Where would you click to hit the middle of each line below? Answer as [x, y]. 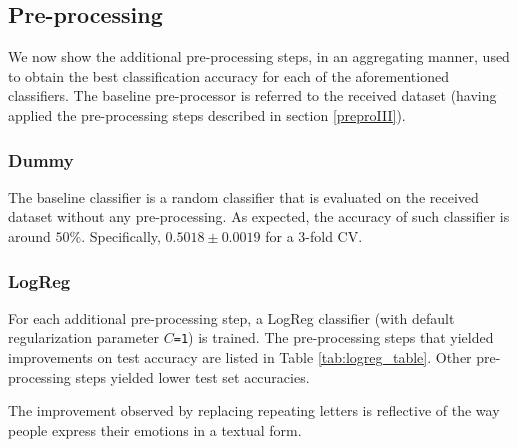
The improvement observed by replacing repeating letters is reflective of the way [254, 410]
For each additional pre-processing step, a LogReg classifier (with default [231, 317]
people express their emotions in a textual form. [155, 429]
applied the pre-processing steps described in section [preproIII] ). [207, 114]
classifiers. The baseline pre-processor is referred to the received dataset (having [252, 95]
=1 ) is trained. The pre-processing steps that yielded [333, 337]
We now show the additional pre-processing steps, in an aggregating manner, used [259, 56]
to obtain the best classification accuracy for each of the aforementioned [228, 75]
